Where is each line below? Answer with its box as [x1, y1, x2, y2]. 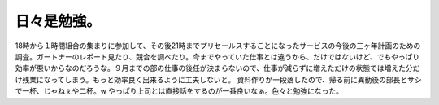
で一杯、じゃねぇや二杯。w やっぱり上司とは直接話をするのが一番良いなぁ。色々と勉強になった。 [15, 86, 344, 96]
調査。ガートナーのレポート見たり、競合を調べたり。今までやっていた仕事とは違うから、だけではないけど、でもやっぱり [15, 51, 420, 61]
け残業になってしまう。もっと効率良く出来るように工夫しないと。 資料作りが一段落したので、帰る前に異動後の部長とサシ [15, 74, 422, 85]
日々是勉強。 [15, 12, 102, 30]
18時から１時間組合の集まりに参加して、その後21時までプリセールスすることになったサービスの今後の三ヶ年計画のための [15, 41, 421, 50]
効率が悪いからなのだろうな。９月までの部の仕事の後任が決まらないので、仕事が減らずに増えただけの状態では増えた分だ [15, 63, 420, 73]
